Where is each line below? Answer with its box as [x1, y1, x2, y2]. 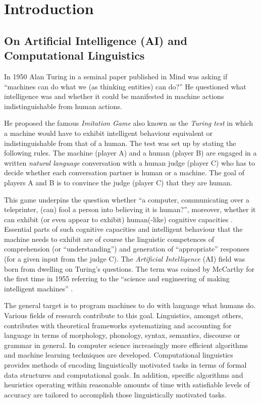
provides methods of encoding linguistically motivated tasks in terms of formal [4, 360, 247, 370]
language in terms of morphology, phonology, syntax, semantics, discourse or [4, 330, 240, 340]
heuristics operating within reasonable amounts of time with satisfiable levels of [4, 379, 250, 390]
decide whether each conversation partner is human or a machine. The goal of [4, 167, 244, 178]
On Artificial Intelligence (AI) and [4, 32, 187, 48]
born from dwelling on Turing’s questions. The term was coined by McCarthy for [4, 263, 255, 274]
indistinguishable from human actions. [4, 100, 122, 111]
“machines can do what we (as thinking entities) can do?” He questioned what [4, 81, 246, 91]
